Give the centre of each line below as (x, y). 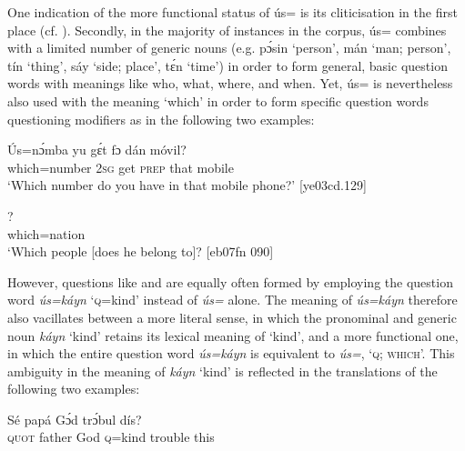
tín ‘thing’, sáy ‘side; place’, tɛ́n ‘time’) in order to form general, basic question (227, 65)
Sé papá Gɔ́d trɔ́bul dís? (75, 419)
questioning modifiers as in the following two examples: (161, 119)
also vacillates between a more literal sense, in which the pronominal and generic (232, 317)
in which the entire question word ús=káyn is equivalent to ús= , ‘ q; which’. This (231, 353)
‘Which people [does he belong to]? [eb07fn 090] (141, 251)
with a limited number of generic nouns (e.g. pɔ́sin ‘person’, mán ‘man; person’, (229, 48)
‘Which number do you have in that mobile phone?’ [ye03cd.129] (187, 185)
